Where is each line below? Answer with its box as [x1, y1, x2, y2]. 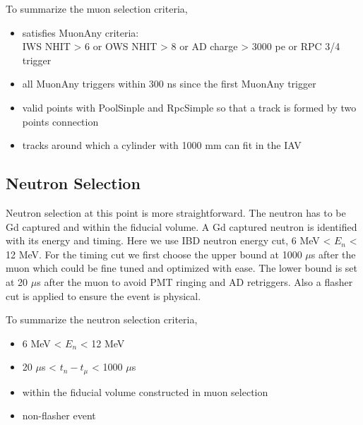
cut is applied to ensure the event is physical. [6, 288, 201, 303]
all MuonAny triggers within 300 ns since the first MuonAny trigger [22, 76, 316, 91]
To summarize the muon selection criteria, [6, 1, 188, 16]
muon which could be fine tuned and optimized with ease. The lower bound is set [6, 261, 358, 275]
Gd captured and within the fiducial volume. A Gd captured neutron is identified [6, 219, 357, 234]
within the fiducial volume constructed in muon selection [22, 384, 268, 399]
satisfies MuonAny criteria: [22, 25, 139, 40]
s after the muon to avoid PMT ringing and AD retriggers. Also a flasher [37, 274, 353, 289]
